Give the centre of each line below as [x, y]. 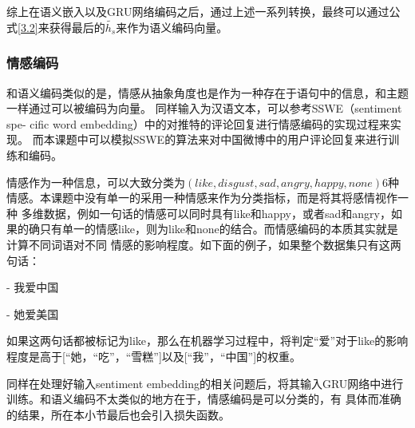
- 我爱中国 [33, 287]
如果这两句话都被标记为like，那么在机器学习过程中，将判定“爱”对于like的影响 [207, 341]
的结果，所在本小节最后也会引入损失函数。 [118, 414]
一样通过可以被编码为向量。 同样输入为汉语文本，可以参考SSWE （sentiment [204, 108]
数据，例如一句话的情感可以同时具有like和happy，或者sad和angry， [217, 213]
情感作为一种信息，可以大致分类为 [96, 182]
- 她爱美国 [33, 313]
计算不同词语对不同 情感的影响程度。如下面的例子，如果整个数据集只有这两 [204, 244]
